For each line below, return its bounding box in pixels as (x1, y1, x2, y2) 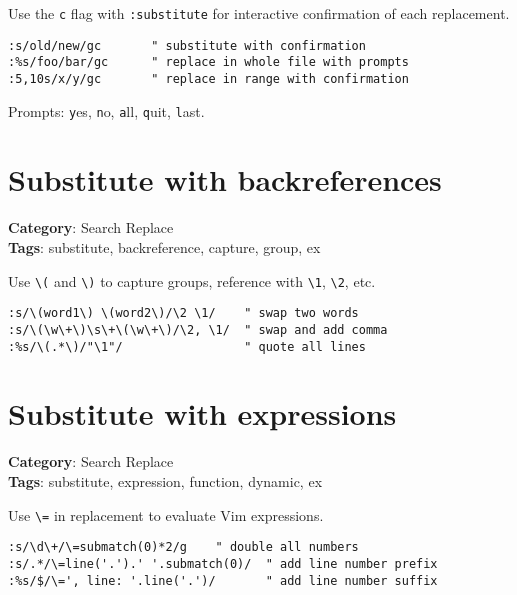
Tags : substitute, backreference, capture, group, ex (8, 237, 321, 257)
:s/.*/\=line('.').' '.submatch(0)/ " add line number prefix (8, 556, 438, 571)
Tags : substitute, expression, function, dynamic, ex (8, 470, 323, 491)
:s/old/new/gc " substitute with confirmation (8, 38, 366, 53)
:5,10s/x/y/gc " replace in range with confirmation (8, 71, 409, 86)
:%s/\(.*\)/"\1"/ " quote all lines (8, 339, 366, 354)
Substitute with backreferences (8, 159, 442, 200)
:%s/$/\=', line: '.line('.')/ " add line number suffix (8, 573, 438, 588)
